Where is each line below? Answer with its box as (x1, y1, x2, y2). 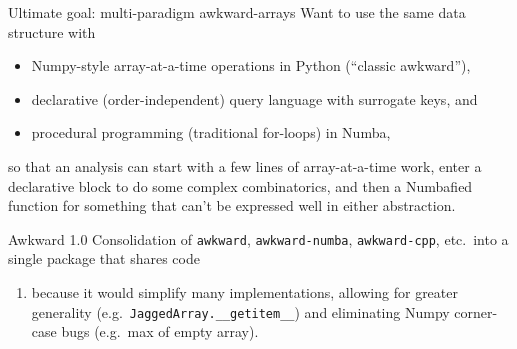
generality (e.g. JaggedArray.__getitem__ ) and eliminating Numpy (31, 301, 450, 322)
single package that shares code (8, 248, 200, 269)
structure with (8, 21, 96, 42)
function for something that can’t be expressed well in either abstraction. (8, 195, 456, 216)
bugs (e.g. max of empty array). (61, 321, 259, 342)
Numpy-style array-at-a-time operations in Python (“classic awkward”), (31, 55, 471, 76)
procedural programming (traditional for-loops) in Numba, (31, 122, 391, 143)
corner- (454, 301, 498, 322)
